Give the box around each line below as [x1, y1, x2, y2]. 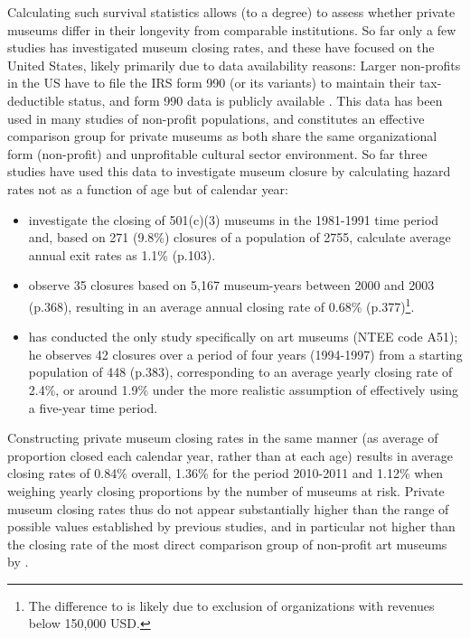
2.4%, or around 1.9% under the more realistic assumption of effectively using [28, 380, 459, 399]
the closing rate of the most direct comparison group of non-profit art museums [7, 534, 447, 553]
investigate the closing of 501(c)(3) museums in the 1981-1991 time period [28, 210, 439, 229]
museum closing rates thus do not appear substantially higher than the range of [7, 499, 449, 518]
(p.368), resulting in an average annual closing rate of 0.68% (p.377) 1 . [28, 294, 415, 315]
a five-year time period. [28, 398, 158, 417]
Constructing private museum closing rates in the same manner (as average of [7, 428, 438, 447]
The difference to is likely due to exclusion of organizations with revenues [28, 596, 435, 615]
